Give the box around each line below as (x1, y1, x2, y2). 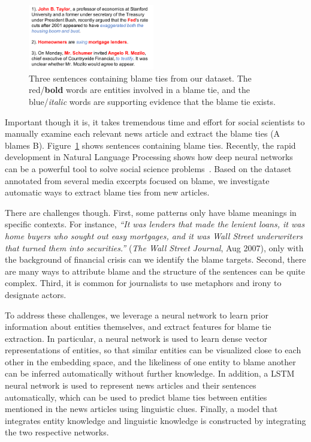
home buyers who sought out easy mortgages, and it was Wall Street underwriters (5, 229, 303, 242)
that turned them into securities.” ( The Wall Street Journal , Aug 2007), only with (5, 241, 304, 254)
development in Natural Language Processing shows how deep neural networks (5, 151, 293, 163)
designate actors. (5, 288, 67, 300)
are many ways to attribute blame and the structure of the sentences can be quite (5, 264, 305, 277)
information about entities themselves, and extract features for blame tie (5, 320, 271, 333)
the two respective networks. (5, 426, 109, 438)
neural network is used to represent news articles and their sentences (5, 379, 256, 392)
